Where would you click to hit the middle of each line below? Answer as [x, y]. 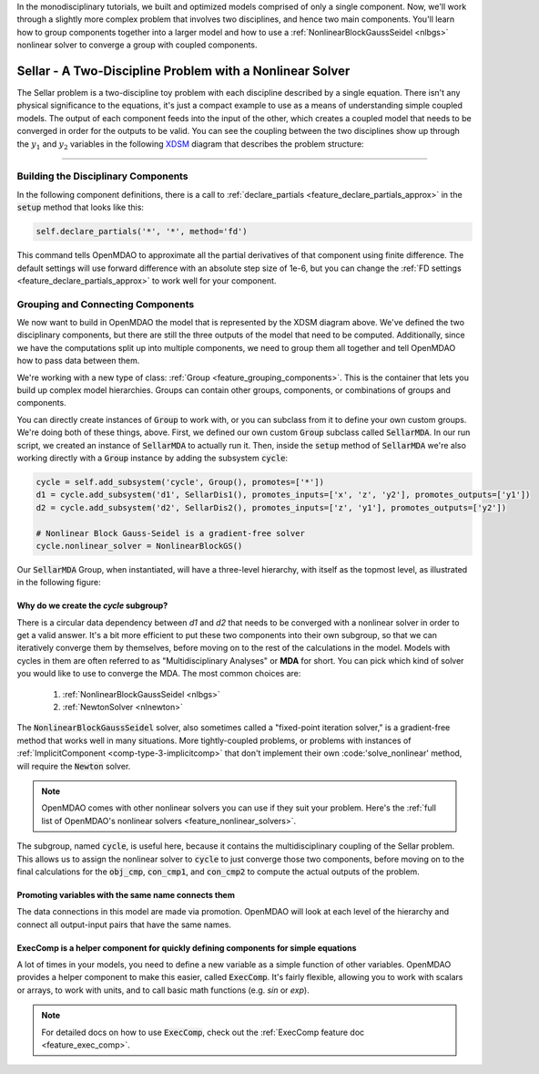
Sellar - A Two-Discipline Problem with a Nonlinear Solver [183, 71]
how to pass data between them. [78, 361]
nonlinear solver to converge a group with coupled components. [137, 45]
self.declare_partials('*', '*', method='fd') [142, 232]
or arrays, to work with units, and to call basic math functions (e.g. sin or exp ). [163, 990]
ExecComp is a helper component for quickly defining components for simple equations [187, 947]
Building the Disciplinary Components [102, 176]
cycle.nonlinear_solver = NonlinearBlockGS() [139, 546]
